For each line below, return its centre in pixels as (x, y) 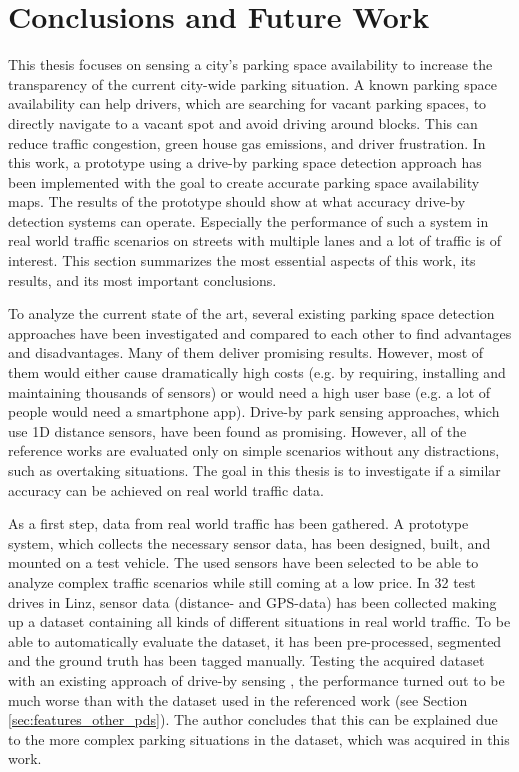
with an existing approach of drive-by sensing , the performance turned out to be (256, 679)
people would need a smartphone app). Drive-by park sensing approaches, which (254, 411)
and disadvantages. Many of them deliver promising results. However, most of (246, 352)
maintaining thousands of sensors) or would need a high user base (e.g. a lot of (249, 391)
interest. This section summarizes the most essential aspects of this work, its (242, 260)
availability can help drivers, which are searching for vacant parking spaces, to (247, 103)
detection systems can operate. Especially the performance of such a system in (248, 220)
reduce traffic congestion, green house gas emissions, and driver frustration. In (247, 142)
